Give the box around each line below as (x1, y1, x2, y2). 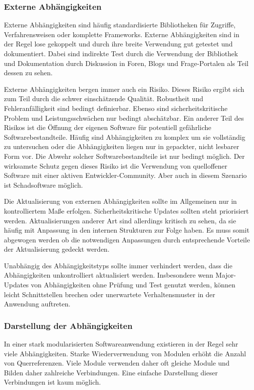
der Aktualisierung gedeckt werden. (4, 244, 110, 254)
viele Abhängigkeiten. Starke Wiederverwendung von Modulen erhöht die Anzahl (4, 348, 246, 358)
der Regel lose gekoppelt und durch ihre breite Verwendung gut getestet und (4, 39, 233, 49)
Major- (215, 270, 236, 280)
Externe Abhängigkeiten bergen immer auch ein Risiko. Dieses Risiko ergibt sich (4, 84, 245, 94)
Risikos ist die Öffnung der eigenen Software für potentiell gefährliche (4, 122, 212, 132)
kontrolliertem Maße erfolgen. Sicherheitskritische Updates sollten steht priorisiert (4, 205, 249, 216)
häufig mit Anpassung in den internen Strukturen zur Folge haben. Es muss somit (4, 225, 250, 235)
